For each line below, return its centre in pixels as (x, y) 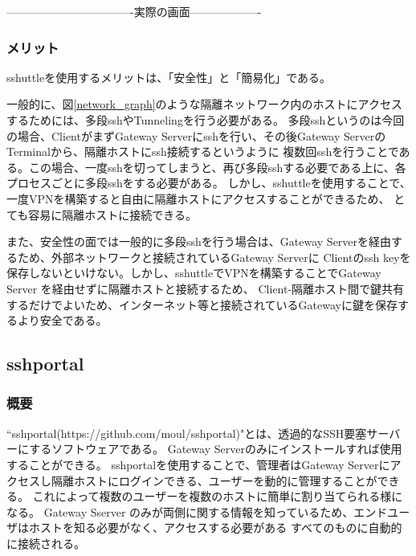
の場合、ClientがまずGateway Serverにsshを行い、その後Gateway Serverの (196, 135)
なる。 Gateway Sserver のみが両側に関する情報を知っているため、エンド (197, 511)
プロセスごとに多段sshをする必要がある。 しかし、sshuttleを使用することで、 (209, 183)
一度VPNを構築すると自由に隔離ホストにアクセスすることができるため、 (198, 198)
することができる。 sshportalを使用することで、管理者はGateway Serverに (198, 464)
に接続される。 (46, 543)
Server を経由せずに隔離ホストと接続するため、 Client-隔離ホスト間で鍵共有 (206, 288)
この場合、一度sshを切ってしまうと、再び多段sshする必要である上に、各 (217, 167)
